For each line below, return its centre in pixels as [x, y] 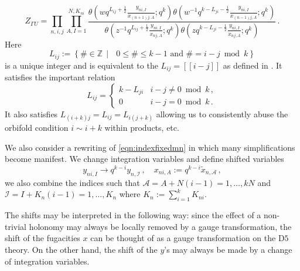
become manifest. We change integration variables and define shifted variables [144, 159]
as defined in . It [253, 65]
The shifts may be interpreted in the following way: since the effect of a [133, 215]
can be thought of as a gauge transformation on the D [187, 238]
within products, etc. [142, 128]
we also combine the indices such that [72, 182]
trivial [16, 226]
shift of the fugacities [42, 238]
